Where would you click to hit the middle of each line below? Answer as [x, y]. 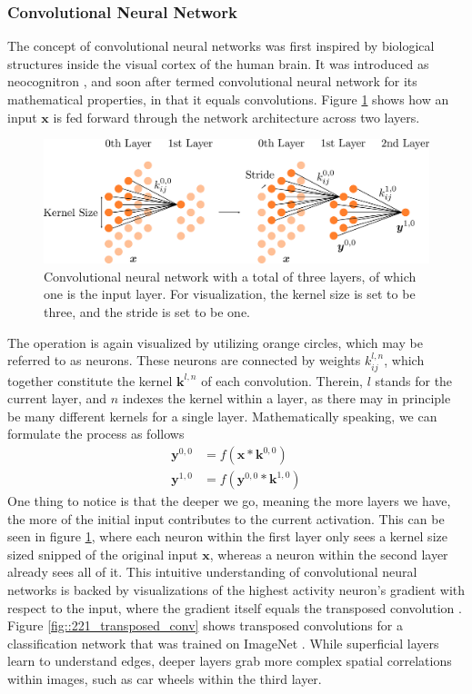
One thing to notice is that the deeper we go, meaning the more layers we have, [229, 501]
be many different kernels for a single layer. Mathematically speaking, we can [222, 416]
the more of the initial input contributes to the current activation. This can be [226, 518]
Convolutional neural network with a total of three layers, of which [230, 276]
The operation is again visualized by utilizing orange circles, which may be [215, 342]
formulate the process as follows [96, 434]
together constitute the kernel [90, 380]
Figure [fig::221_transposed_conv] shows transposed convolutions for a [205, 625]
